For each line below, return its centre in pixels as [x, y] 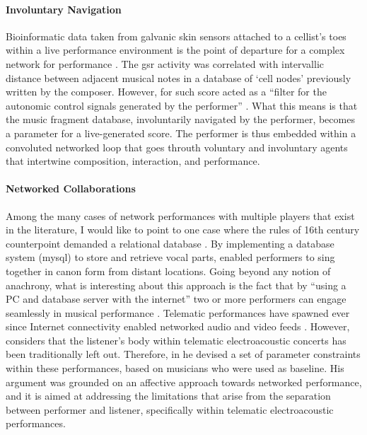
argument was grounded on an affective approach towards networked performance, [184, 382]
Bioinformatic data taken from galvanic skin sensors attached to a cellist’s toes [176, 36]
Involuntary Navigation [64, 9]
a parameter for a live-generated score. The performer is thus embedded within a [181, 133]
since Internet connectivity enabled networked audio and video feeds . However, [178, 326]
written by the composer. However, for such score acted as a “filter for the [166, 92]
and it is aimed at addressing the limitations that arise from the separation [168, 396]
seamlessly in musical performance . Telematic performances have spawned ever [178, 312]
